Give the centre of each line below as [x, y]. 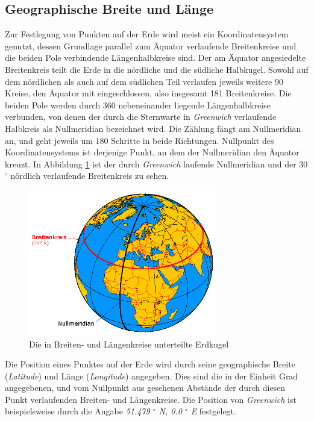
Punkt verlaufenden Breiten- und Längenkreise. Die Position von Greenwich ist [151, 399]
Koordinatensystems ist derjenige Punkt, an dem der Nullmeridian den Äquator [152, 152]
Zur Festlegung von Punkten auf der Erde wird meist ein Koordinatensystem [147, 34]
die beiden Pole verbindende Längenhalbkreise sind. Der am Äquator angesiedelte [155, 58]
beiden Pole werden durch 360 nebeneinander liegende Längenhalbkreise [138, 104]
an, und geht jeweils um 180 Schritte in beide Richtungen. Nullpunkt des [140, 140]
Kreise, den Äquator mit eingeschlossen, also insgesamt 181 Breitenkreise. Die [148, 93]
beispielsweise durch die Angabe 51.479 [77, 411]
